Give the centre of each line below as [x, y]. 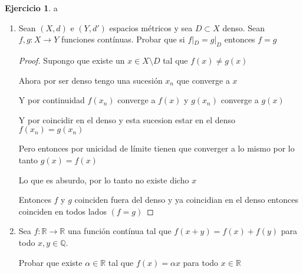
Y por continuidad [52, 100]
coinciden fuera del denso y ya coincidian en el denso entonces [186, 200]
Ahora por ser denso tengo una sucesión [90, 80]
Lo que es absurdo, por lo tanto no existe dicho [104, 180]
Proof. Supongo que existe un [72, 60]
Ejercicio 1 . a [31, 8]
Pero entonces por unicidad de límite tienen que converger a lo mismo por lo [157, 148]
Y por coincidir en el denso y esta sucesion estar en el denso [127, 119]
